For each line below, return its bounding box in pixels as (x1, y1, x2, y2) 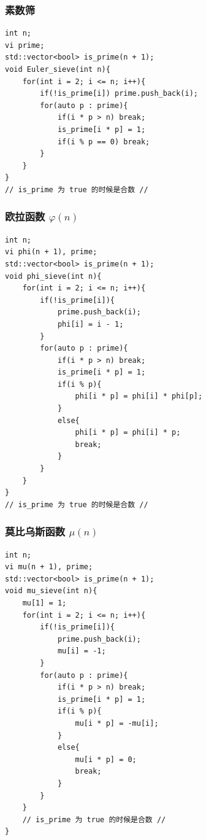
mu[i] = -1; (57, 647, 106, 656)
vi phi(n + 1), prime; (5, 247, 97, 257)
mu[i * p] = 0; (75, 755, 137, 764)
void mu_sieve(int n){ (5, 586, 97, 596)
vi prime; (5, 41, 45, 50)
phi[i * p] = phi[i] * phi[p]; (75, 392, 203, 401)
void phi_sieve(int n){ (5, 271, 102, 281)
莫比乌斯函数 (5, 524, 66, 539)
